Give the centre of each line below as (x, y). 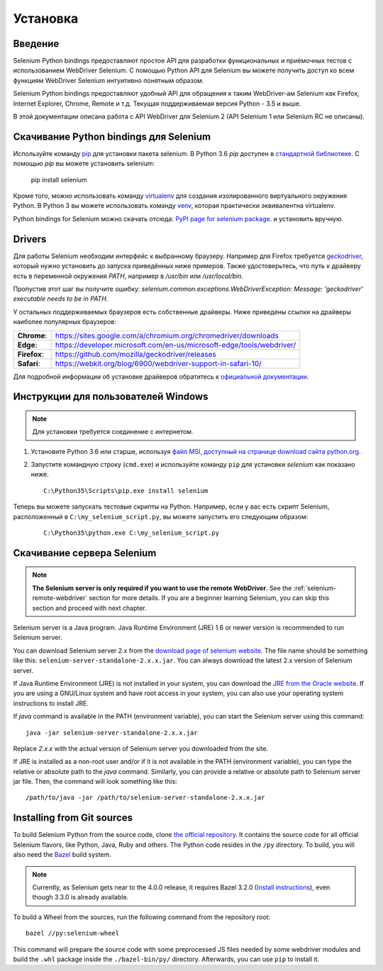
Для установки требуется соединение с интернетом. (113, 432)
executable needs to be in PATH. (61, 299)
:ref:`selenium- (315, 588)
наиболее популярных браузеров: (65, 322)
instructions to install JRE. (51, 703)
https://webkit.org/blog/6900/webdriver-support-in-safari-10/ (158, 363)
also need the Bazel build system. (62, 855)
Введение (36, 44)
